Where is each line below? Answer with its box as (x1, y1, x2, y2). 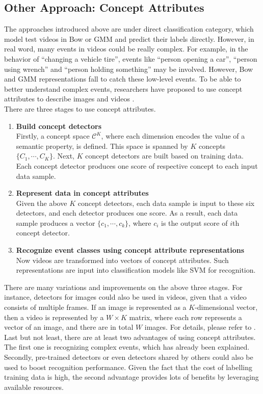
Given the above (16, 197, 67, 208)
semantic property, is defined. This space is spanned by (16, 140, 188, 151)
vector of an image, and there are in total (4, 322, 134, 332)
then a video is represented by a (4, 311, 104, 322)
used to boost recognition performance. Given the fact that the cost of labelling (4, 361, 252, 372)
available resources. (4, 381, 64, 392)
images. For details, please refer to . (144, 322, 256, 332)
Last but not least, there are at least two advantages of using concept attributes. (4, 331, 256, 342)
